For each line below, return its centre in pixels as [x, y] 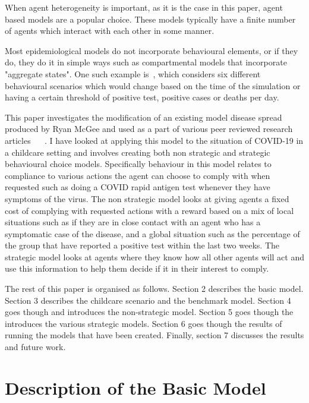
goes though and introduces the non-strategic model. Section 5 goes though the [149, 312]
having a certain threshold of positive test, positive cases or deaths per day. [142, 97]
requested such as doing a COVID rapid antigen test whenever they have [138, 187]
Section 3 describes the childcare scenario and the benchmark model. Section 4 [148, 300]
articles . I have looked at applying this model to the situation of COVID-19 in [154, 140]
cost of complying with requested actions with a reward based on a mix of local [149, 210]
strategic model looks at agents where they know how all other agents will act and [154, 256]
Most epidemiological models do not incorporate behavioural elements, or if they [152, 50]
